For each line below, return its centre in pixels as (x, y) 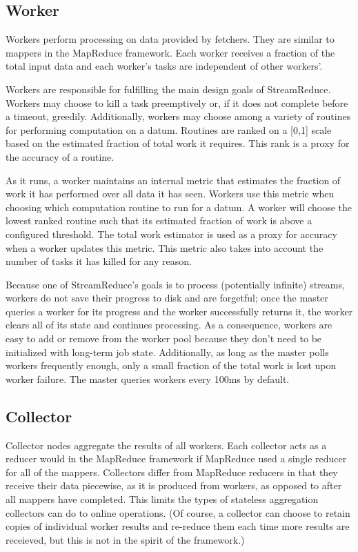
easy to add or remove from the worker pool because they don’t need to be (164, 338)
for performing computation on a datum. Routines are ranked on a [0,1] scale (169, 129)
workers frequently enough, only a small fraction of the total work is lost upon (171, 365)
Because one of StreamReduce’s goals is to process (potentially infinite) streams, (175, 284)
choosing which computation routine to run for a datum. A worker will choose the (179, 207)
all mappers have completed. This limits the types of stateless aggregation (162, 499)
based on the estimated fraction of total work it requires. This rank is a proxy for (178, 143)
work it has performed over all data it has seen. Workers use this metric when (170, 194)
